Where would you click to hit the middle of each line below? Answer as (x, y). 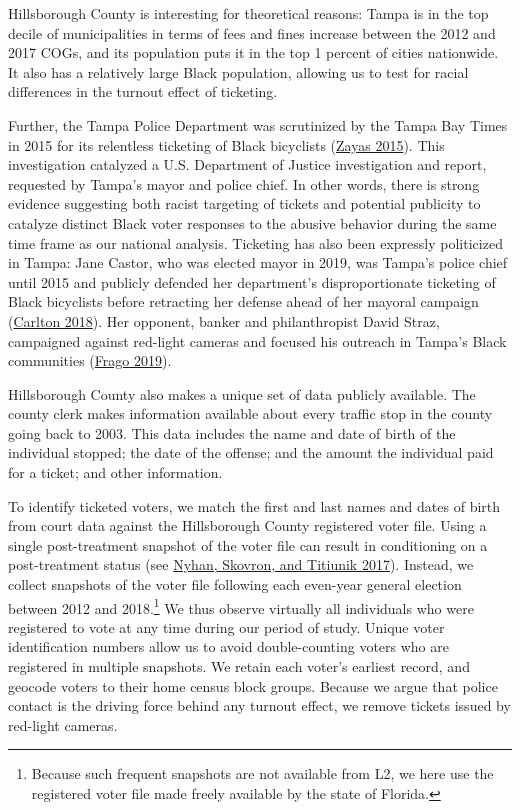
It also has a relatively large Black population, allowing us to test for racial (238, 71)
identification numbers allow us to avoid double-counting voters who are (228, 646)
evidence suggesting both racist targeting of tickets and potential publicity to (244, 203)
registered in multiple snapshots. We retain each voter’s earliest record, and (239, 666)
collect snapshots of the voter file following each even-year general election (235, 584)
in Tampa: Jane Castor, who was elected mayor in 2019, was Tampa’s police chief (258, 262)
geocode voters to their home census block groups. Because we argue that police (253, 685)
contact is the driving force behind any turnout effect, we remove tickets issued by (259, 705)
